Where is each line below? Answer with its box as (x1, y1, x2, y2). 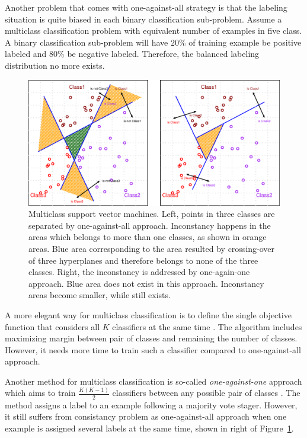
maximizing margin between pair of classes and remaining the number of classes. (5, 332, 298, 344)
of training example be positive (188, 36, 302, 48)
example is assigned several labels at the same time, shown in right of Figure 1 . (5, 421, 294, 434)
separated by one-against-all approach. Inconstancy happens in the (28, 219, 271, 231)
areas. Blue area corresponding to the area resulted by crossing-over (28, 242, 275, 254)
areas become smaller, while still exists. (28, 289, 171, 301)
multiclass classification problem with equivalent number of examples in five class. (5, 24, 302, 37)
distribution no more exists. (5, 59, 105, 71)
